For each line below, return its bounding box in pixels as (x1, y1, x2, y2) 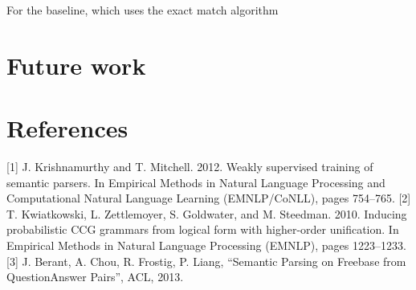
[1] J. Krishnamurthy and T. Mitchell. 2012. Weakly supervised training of (6, 158, 373, 175)
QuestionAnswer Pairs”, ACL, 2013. (6, 268, 184, 285)
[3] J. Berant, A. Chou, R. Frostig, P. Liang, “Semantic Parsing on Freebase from (6, 252, 406, 269)
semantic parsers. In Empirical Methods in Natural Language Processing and (6, 174, 385, 190)
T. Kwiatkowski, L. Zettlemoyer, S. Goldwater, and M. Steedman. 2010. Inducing (6, 205, 407, 222)
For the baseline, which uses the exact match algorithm (6, 2, 279, 18)
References (6, 112, 128, 145)
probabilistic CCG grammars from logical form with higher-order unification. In (6, 221, 399, 238)
